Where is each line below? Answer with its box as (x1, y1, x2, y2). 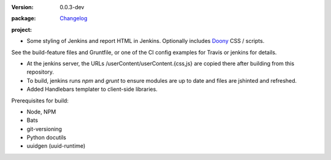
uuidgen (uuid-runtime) (26, 142, 86, 150)
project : (11, 26, 32, 33)
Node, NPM (26, 108, 56, 115)
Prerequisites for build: (11, 97, 69, 104)
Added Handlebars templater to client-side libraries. (26, 86, 158, 93)
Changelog (59, 15, 88, 22)
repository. (26, 68, 55, 76)
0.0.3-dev (59, 4, 85, 10)
